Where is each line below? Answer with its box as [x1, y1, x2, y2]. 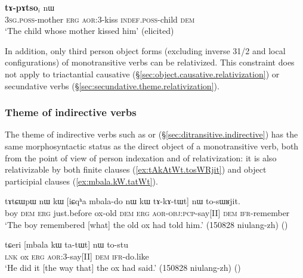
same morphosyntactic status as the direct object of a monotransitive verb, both [5, 139, 299, 152]
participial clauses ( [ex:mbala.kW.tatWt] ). [5, 174, 158, 187]
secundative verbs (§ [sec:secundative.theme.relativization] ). [5, 79, 219, 92]
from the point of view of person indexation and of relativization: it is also [5, 151, 277, 164]
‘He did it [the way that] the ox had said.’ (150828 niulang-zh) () [5, 261, 241, 274]
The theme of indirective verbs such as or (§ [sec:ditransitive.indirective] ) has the [5, 128, 298, 140]
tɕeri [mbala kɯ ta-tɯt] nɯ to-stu [5, 238, 128, 251]
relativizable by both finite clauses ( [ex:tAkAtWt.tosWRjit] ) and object [5, 163, 267, 176]
